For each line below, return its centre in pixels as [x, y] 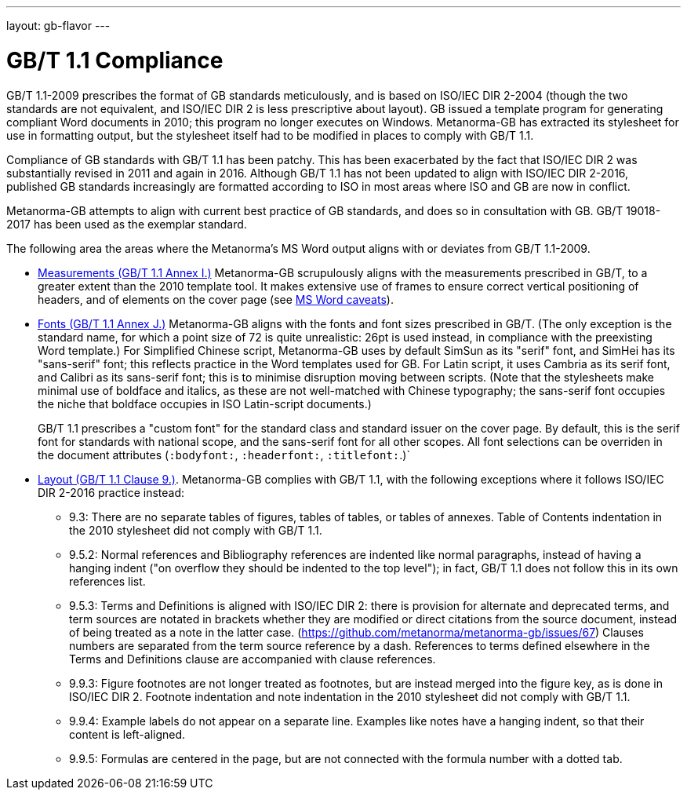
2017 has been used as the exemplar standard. [127, 224]
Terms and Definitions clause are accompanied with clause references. [253, 659]
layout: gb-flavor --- [58, 26]
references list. [107, 581]
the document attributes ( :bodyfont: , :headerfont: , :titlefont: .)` [224, 455]
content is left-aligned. [127, 734]
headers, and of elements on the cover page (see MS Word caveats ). [216, 299]
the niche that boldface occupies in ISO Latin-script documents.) [205, 403]
